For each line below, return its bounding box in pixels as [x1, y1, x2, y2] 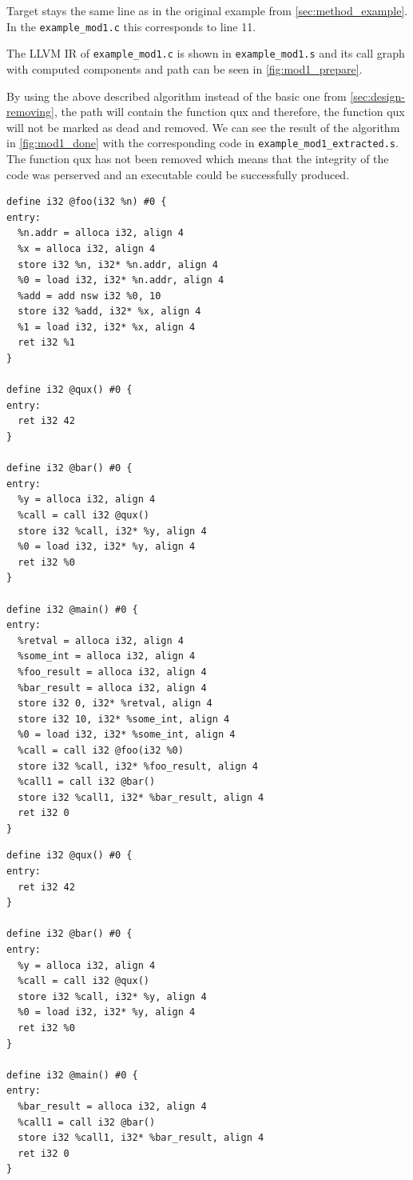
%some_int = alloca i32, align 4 [18, 650, 196, 662]
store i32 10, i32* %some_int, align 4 [18, 713, 230, 725]
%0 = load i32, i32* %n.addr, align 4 [18, 274, 224, 286]
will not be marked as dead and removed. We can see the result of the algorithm [6, 118, 400, 135]
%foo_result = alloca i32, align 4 [18, 666, 207, 678]
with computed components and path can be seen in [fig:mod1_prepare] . [6, 60, 363, 77]
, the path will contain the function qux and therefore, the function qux [54, 103, 405, 120]
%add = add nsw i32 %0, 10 [18, 290, 161, 302]
